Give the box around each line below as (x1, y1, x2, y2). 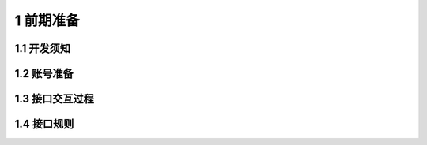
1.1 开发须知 (14, 42, 71, 55)
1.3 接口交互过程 (14, 92, 95, 106)
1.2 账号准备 (14, 67, 74, 80)
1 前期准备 (14, 12, 80, 29)
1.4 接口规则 (14, 117, 74, 131)
